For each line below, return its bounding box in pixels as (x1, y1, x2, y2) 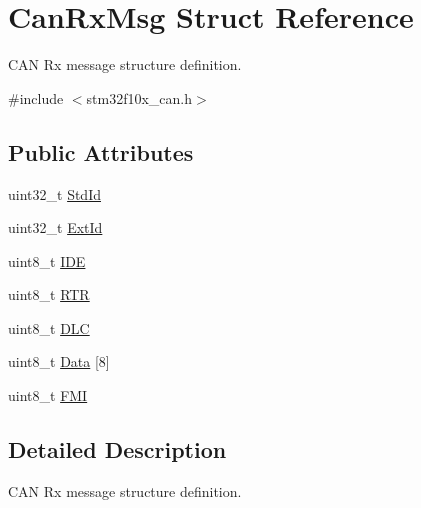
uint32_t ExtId (8, 217, 103, 238)
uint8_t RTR (8, 284, 90, 305)
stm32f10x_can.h (86, 87, 193, 108)
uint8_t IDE (8, 250, 86, 271)
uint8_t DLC (8, 317, 90, 338)
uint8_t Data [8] (8, 351, 110, 372)
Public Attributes (8, 136, 194, 167)
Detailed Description (8, 434, 227, 465)
